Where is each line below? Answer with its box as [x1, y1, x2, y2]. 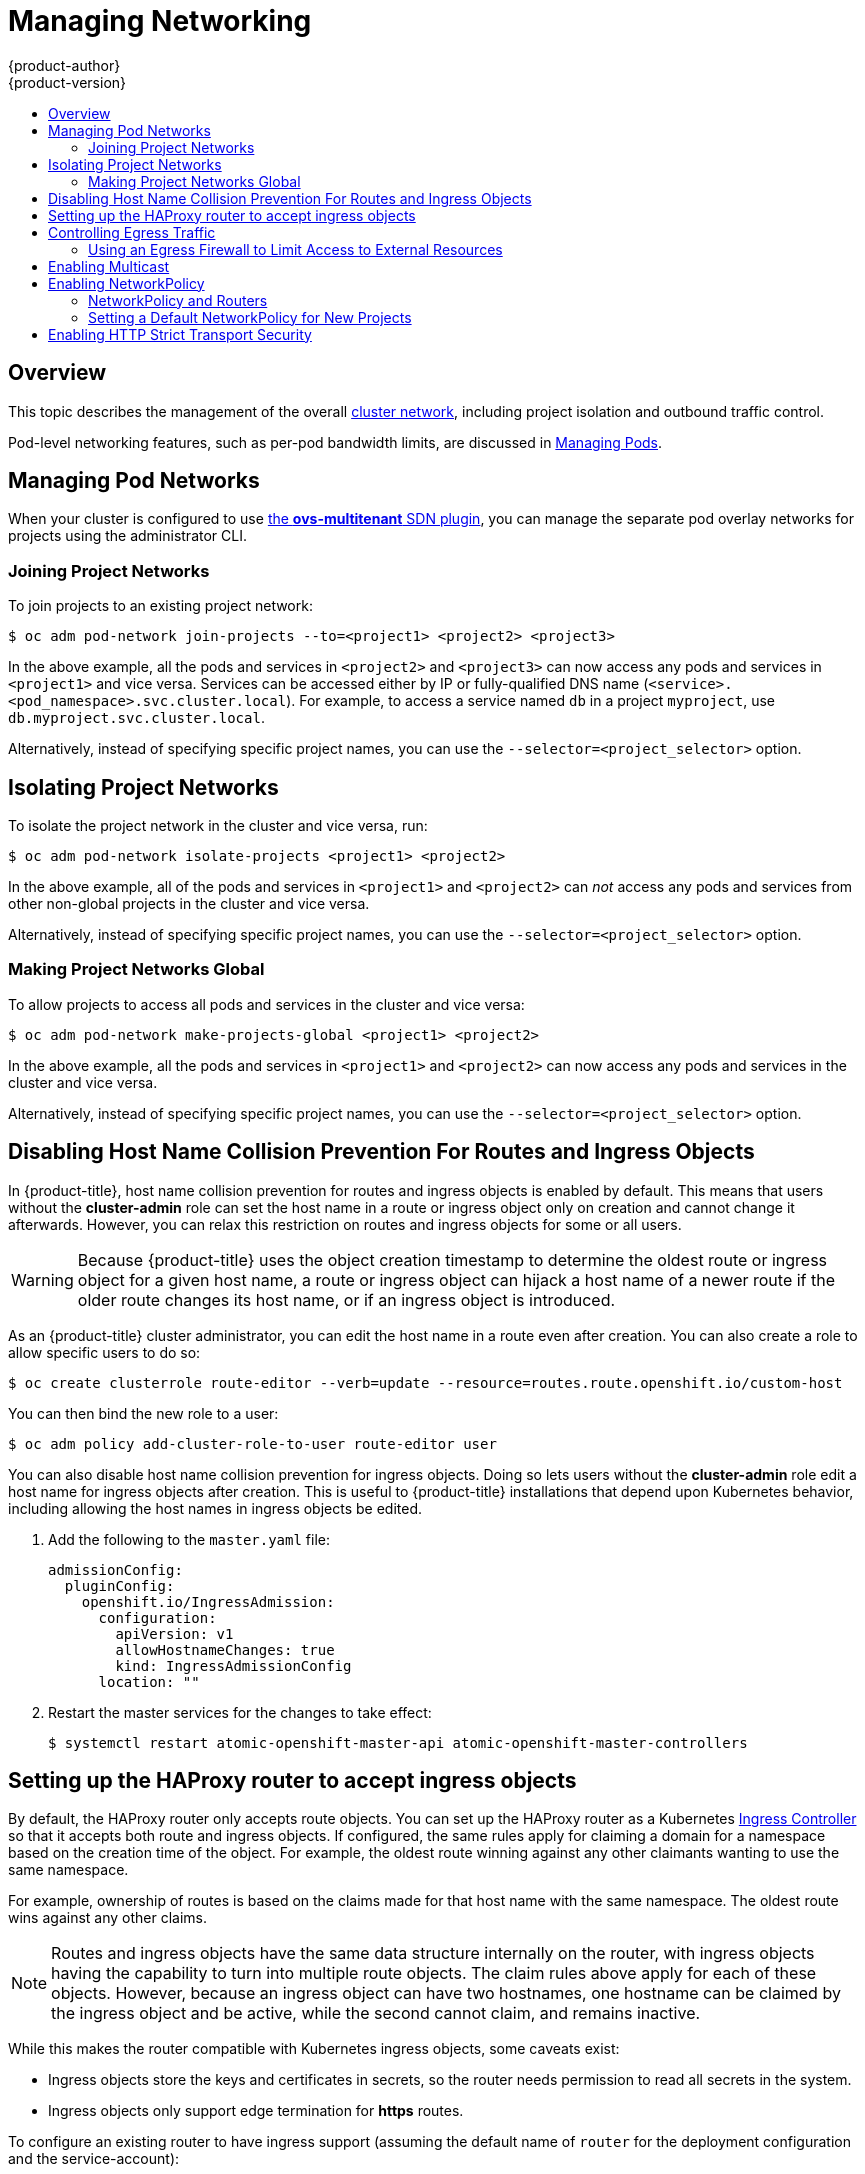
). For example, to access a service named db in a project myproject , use [286, 692, 775, 710]
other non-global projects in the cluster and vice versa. [8, 895, 370, 913]
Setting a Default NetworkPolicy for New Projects [88, 308, 412, 326]
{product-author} [8, 56, 121, 74]
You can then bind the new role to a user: [8, 1404, 279, 1422]
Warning [11, 1269, 74, 1290]
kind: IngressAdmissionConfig [115, 1657, 352, 1674]
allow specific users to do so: [8, 1343, 201, 1361]
